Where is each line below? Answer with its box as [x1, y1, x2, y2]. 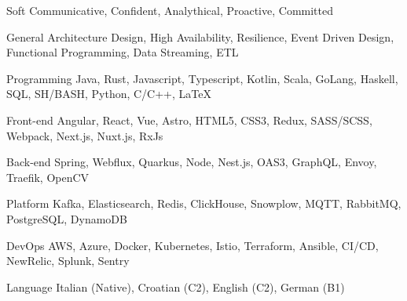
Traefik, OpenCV [6, 169, 90, 185]
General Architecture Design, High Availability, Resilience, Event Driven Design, [6, 28, 394, 45]
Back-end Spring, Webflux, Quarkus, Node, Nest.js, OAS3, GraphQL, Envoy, [6, 154, 377, 170]
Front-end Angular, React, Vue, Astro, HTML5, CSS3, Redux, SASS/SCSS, [6, 111, 372, 128]
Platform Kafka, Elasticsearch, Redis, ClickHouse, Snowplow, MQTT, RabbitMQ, [6, 195, 401, 212]
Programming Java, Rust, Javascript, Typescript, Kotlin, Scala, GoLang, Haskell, [6, 70, 398, 86]
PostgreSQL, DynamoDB [6, 210, 127, 227]
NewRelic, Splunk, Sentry [6, 252, 130, 269]
